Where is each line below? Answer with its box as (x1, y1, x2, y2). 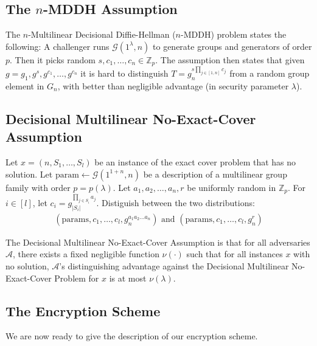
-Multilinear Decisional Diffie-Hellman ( (28, 28, 176, 41)
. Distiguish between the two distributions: (96, 196, 255, 209)
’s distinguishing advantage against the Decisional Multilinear (59, 259, 289, 272)
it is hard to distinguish (80, 66, 169, 79)
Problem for (54, 271, 99, 284)
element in (5, 79, 44, 92)
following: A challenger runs (5, 40, 110, 52)
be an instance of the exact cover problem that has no (94, 155, 296, 168)
